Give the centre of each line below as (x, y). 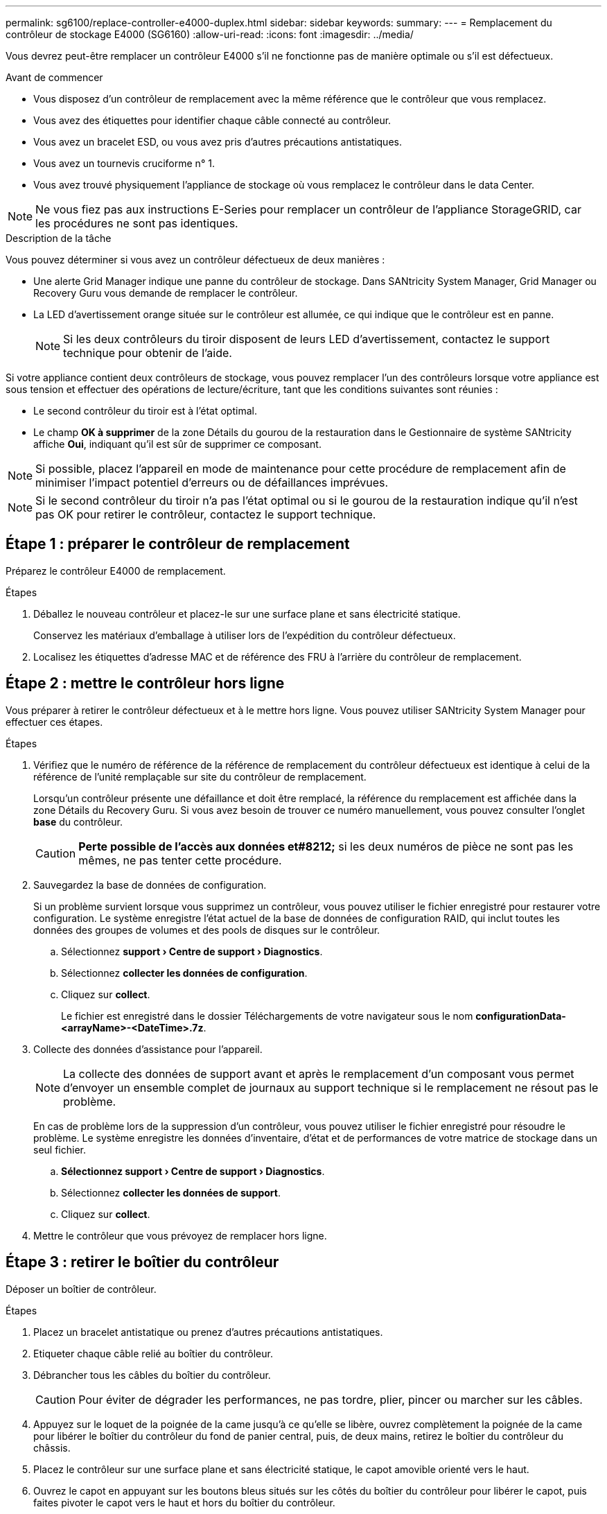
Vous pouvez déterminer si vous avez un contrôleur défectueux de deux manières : (195, 260)
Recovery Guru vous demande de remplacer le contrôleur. (166, 293)
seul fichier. (60, 1149)
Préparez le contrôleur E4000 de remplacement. (116, 571)
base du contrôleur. (78, 821)
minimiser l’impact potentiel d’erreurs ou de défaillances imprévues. (212, 482)
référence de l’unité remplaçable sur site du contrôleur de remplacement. (200, 776)
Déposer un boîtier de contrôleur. (81, 1289)
